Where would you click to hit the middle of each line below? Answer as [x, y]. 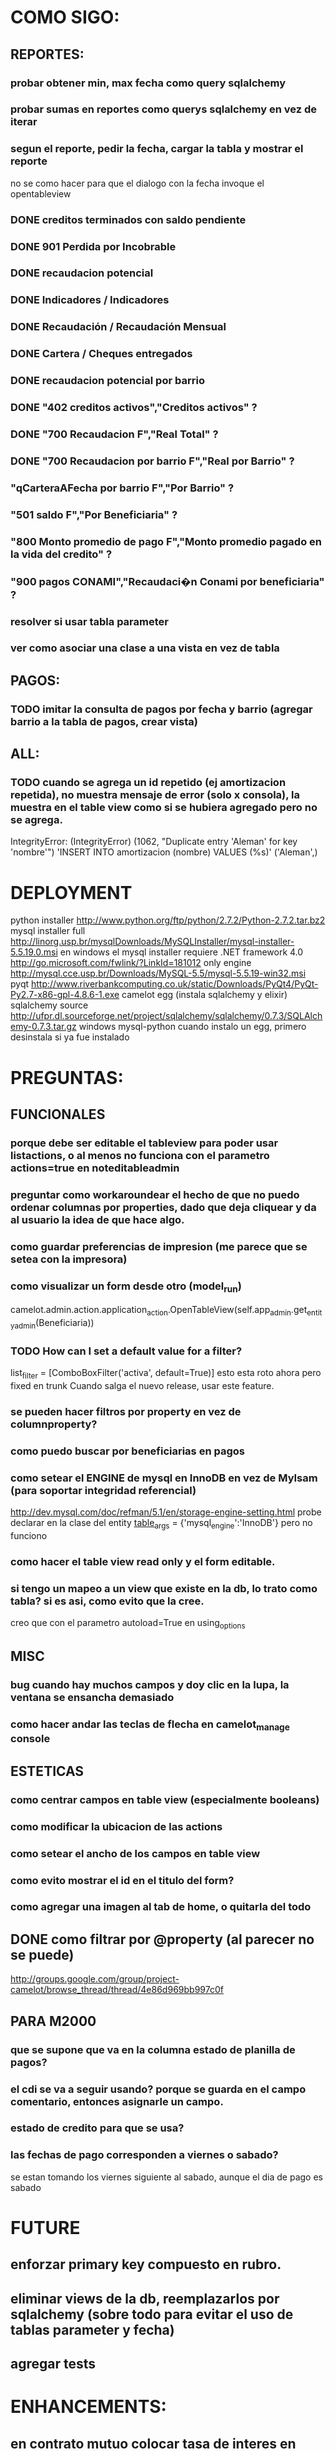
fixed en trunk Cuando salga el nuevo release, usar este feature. [142, 1385]
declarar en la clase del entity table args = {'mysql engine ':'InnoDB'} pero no [161, 1524]
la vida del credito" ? [61, 554]
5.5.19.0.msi [34, 952]
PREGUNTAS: [67, 1077]
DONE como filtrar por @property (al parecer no [162, 1939]
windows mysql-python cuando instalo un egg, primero [192, 1027]
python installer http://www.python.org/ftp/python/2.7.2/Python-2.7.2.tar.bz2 [168, 920]
